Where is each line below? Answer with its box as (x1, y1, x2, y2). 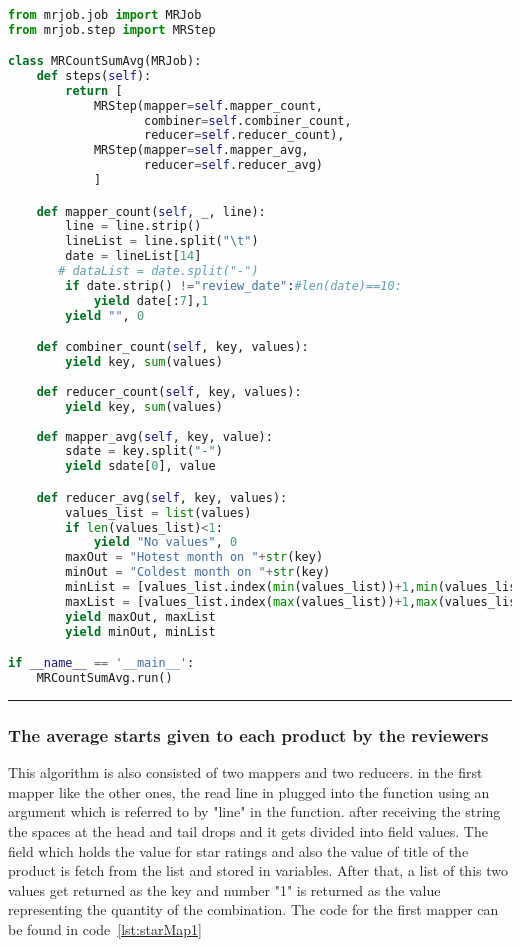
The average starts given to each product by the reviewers (8, 722, 489, 747)
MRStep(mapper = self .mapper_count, (93, 98, 324, 113)
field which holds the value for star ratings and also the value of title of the (8, 840, 469, 861)
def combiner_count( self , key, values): (36, 340, 309, 355)
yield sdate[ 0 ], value (65, 459, 216, 474)
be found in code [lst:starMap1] (8, 918, 202, 939)
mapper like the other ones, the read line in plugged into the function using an (8, 781, 490, 802)
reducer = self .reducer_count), (144, 128, 345, 143)
